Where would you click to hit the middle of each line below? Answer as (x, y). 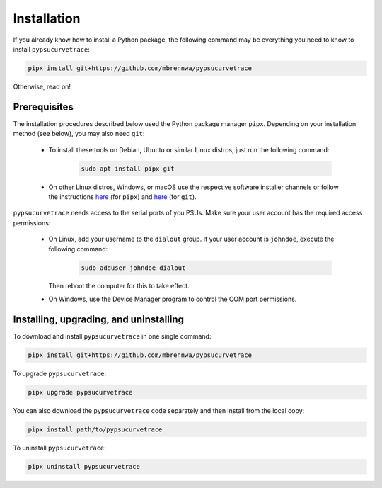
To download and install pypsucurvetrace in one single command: (112, 336)
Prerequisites (43, 107)
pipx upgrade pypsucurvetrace (80, 392)
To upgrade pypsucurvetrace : (59, 373)
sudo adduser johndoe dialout (133, 268)
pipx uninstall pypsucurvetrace (84, 466)
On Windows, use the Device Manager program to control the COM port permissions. (173, 299)
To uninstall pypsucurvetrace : (59, 448)
